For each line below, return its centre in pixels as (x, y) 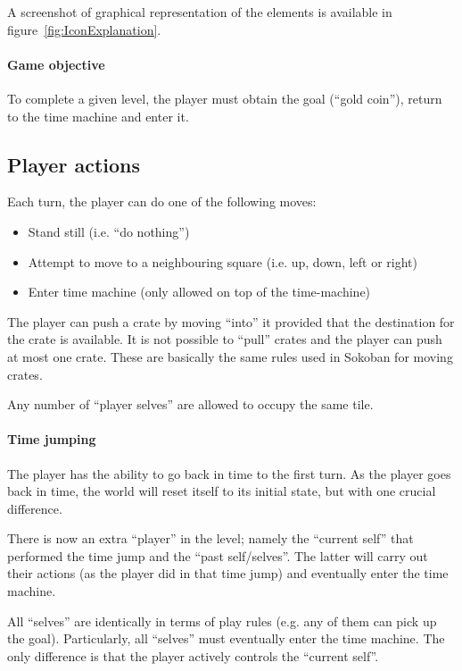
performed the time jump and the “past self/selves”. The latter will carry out (218, 555)
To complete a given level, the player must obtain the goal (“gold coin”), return (225, 98)
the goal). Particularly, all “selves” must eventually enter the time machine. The (226, 638)
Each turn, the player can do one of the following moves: (162, 201)
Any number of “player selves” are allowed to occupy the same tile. (190, 404)
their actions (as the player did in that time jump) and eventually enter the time (228, 573)
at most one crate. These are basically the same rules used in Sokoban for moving (230, 356)
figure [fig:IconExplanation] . (84, 29)
